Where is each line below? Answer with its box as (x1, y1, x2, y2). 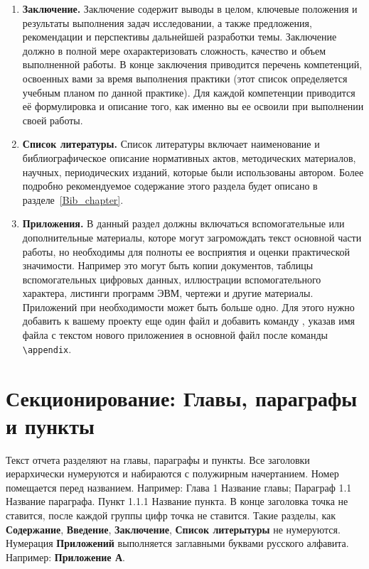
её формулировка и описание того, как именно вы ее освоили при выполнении (22, 99, 364, 114)
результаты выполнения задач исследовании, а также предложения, (22, 15, 312, 30)
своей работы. (22, 112, 83, 127)
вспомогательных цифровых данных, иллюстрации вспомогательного (22, 271, 321, 286)
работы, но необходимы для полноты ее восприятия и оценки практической (22, 244, 351, 259)
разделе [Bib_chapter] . (22, 192, 124, 207)
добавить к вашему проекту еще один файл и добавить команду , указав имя (22, 313, 355, 328)
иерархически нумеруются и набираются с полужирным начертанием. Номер (6, 466, 339, 481)
